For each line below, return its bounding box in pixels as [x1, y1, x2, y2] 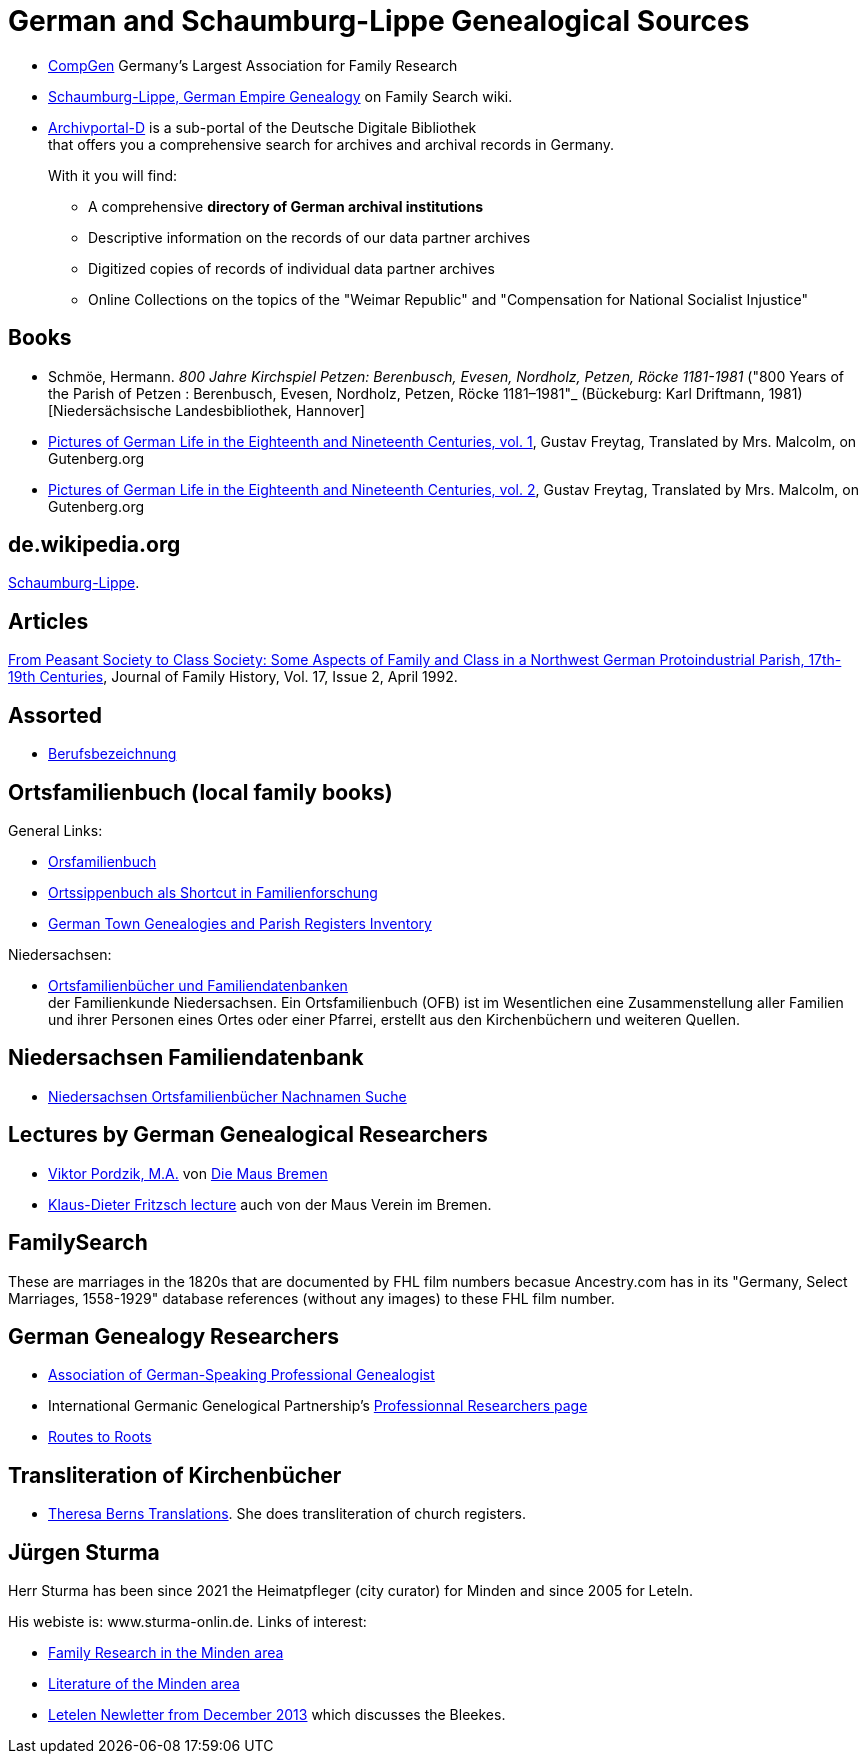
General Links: [8, 821, 103, 839]
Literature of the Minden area [48, 1675, 240, 1693]
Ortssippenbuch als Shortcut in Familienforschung [48, 883, 378, 901]
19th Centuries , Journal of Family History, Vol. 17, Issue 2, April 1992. [8, 668, 458, 686]
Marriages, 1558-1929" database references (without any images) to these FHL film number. [8, 1289, 615, 1307]
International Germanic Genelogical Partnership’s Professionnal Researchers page [48, 1397, 588, 1415]
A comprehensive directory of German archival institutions [88, 197, 483, 215]
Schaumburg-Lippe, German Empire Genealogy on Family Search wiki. [48, 87, 513, 105]
